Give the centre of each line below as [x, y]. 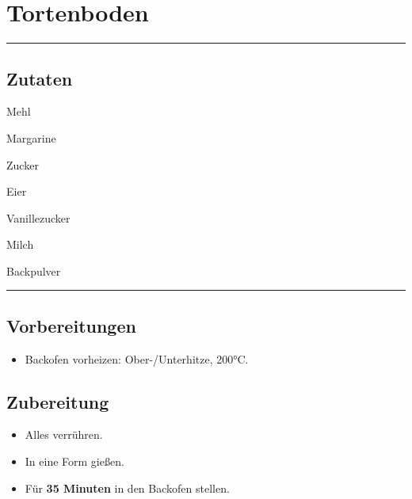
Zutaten [40, 78]
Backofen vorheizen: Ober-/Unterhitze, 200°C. [137, 358]
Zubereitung [58, 401]
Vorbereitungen [71, 325]
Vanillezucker [38, 217]
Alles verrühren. [64, 434]
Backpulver [34, 270]
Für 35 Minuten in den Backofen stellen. [127, 488]
